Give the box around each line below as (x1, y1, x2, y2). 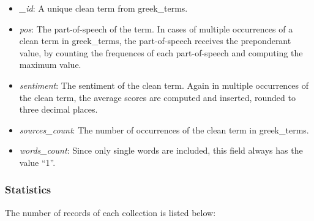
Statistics (5, 182, 51, 197)
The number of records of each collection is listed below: (5, 206, 216, 219)
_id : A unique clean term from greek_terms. (19, 2, 188, 14)
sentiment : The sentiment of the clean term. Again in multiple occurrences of (19, 78, 309, 91)
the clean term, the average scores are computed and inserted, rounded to (19, 91, 296, 103)
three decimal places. (19, 103, 98, 116)
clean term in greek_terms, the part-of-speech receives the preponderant (19, 34, 291, 47)
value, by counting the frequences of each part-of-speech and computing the (19, 46, 303, 59)
